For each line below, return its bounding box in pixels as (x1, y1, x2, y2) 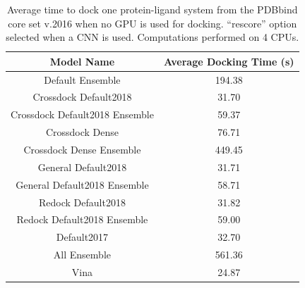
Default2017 (56, 230, 109, 244)
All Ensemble (53, 247, 112, 262)
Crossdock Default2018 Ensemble (11, 107, 154, 122)
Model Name (49, 54, 115, 68)
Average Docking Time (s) (163, 54, 294, 68)
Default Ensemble (44, 72, 121, 87)
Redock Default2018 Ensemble (16, 212, 148, 227)
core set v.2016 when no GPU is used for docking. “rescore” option (8, 15, 297, 30)
